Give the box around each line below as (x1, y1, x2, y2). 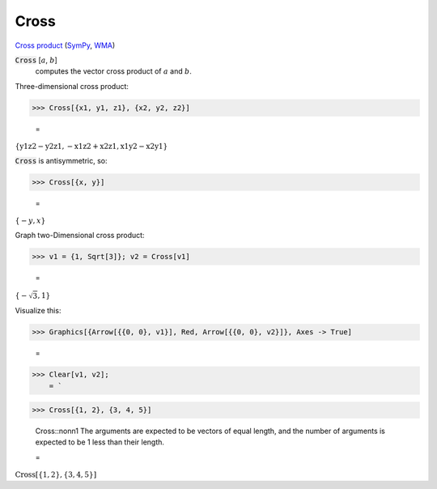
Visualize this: (15, 306, 62, 316)
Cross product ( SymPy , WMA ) (15, 40, 116, 50)
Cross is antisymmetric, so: (15, 155, 108, 165)
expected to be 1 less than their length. (35, 437, 165, 447)
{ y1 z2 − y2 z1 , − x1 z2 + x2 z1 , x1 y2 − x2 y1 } (15, 142, 168, 151)
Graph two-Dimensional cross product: (15, 230, 145, 240)
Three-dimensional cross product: (15, 81, 129, 91)
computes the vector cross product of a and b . (35, 66, 192, 76)
